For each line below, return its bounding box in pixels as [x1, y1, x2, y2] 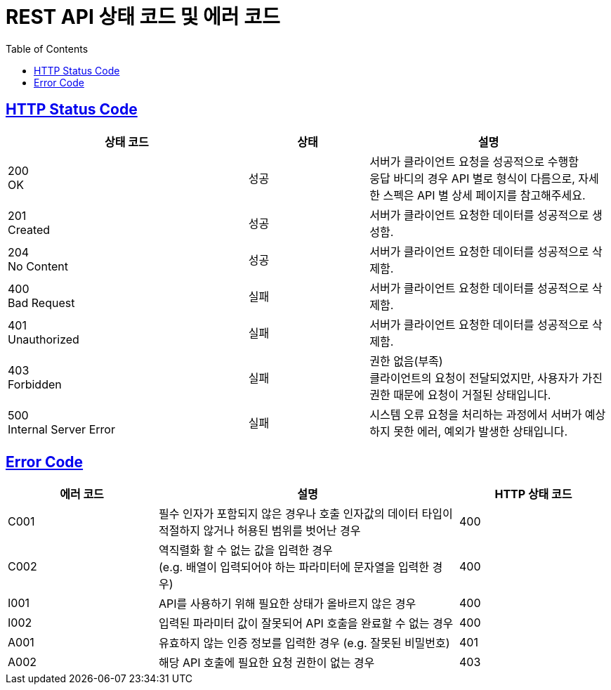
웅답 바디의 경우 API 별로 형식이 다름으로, [369, 171, 575, 185]
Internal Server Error [8, 422, 115, 436]
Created [8, 222, 51, 237]
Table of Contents [6, 42, 88, 55]
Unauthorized [8, 332, 79, 346]
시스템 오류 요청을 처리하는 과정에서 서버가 [369, 407, 582, 422]
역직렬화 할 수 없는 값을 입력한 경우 [159, 543, 333, 558]
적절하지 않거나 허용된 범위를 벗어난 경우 [159, 523, 361, 538]
